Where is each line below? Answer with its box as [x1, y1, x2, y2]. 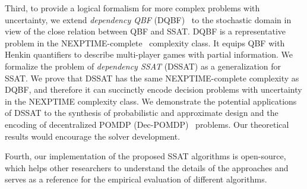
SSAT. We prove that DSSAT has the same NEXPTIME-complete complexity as [5, 71, 299, 84]
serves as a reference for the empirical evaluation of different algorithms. [5, 173, 267, 185]
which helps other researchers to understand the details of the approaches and [5, 161, 289, 174]
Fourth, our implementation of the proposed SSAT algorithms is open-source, [5, 150, 286, 162]
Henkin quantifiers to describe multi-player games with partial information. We [5, 48, 293, 61]
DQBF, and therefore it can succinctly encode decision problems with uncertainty [5, 83, 302, 96]
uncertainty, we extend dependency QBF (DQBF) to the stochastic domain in [5, 13, 292, 26]
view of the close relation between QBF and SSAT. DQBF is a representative [5, 25, 286, 37]
